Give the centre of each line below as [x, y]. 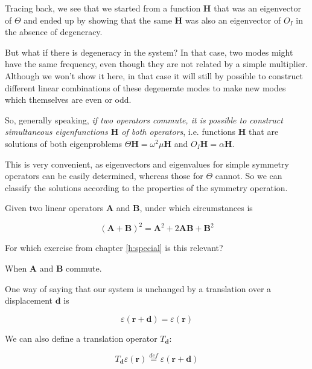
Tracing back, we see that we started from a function [103, 8]
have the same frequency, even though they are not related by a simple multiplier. [156, 64]
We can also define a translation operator [81, 338]
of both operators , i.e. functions [179, 132]
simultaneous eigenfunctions [56, 132]
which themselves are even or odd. [68, 100]
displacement [29, 300]
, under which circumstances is [196, 208]
